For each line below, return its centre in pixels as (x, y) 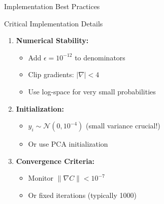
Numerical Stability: (52, 40)
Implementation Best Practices (52, 6)
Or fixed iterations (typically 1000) (82, 195)
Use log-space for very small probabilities (92, 91)
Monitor (41, 178)
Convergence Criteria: (55, 161)
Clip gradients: (51, 74)
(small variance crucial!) (123, 126)
